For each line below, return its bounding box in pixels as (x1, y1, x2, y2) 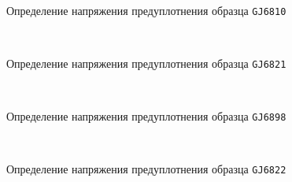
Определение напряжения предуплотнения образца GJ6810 (6, 2, 286, 18)
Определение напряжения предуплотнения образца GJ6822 (6, 161, 286, 177)
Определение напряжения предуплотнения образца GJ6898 (6, 108, 286, 124)
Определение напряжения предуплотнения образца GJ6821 (6, 54, 286, 71)
